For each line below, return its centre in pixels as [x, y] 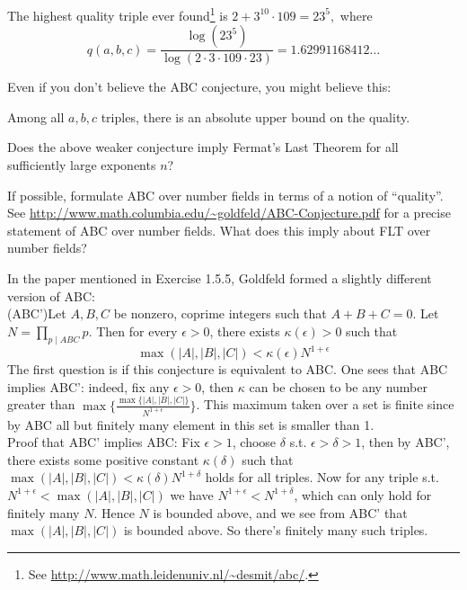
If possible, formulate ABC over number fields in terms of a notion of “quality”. [225, 195]
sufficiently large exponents [82, 165]
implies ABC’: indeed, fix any [88, 386]
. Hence [114, 512]
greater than [41, 404]
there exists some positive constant [103, 459]
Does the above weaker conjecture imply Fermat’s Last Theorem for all [203, 147]
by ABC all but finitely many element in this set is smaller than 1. [191, 424]
